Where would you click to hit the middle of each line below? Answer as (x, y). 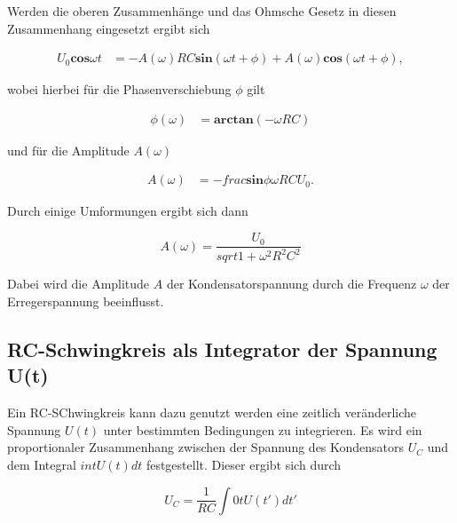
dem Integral (42, 465)
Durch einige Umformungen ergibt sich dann (128, 211)
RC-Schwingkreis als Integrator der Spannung (222, 349)
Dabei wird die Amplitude (79, 284)
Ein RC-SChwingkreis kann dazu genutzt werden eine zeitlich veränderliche (212, 412)
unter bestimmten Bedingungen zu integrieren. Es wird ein (263, 429)
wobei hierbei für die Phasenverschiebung (119, 89)
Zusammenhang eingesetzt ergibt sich (109, 28)
